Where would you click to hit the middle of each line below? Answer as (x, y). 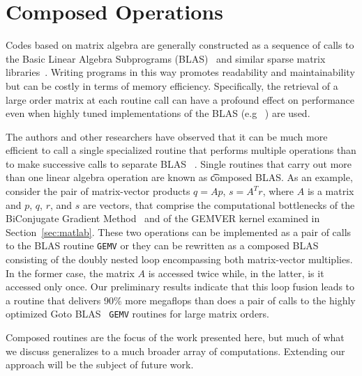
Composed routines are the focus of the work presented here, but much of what (175, 337)
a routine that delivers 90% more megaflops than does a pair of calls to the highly (181, 300)
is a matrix (331, 191)
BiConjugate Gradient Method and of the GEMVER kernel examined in (163, 218)
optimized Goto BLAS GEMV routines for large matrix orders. (137, 314)
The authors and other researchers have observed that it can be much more (167, 136)
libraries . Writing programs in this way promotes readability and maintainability (180, 72)
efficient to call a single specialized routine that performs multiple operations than (181, 150)
